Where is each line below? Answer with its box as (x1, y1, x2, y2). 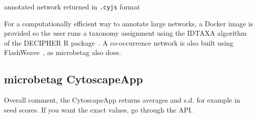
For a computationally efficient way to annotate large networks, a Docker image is (4, 18, 253, 28)
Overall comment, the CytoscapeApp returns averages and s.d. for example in (4, 95, 241, 105)
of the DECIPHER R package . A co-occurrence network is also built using (4, 37, 234, 48)
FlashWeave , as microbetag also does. (4, 47, 121, 58)
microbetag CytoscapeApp (4, 71, 143, 87)
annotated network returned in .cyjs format (4, 1, 140, 11)
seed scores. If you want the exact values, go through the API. (4, 104, 193, 115)
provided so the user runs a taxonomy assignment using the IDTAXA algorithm (4, 28, 247, 38)
